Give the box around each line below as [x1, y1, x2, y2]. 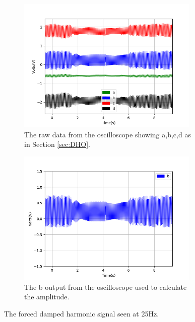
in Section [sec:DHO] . [24, 139, 90, 149]
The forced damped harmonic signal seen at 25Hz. [4, 308, 159, 318]
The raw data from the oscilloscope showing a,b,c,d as [24, 129, 191, 139]
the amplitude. [24, 291, 70, 302]
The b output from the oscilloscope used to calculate [24, 281, 187, 292]
